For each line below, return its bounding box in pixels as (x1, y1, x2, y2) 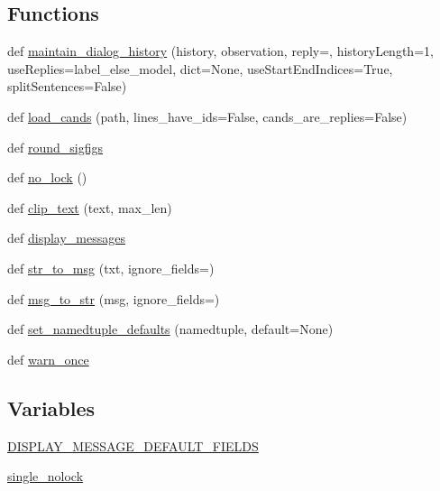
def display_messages (7, 228, 125, 247)
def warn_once (7, 349, 89, 368)
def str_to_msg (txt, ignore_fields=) (7, 258, 215, 277)
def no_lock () (7, 168, 87, 187)
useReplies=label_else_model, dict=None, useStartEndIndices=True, (7, 59, 393, 78)
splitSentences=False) (7, 77, 127, 96)
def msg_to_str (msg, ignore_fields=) (7, 289, 220, 308)
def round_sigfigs (7, 137, 104, 156)
